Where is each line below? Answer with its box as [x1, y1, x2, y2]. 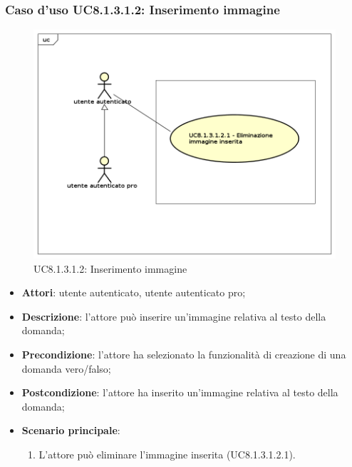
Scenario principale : [21, 423, 120, 438]
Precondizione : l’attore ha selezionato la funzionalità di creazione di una [21, 347, 346, 362]
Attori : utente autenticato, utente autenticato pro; [21, 285, 246, 300]
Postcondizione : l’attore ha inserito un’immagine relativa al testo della [21, 385, 338, 400]
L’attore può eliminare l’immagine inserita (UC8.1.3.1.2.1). [38, 447, 296, 462]
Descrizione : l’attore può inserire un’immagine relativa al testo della [21, 308, 326, 323]
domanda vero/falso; [21, 361, 111, 376]
